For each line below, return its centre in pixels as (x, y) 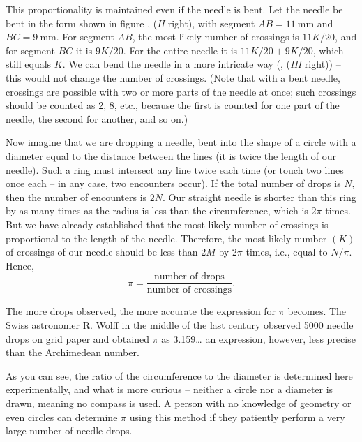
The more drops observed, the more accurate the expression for (141, 311)
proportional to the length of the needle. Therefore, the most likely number (166, 238)
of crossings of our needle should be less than (102, 252)
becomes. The (317, 311)
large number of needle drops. (69, 430)
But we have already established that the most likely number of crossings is (167, 224)
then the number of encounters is (76, 197)
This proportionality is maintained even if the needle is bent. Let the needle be (174, 9)
